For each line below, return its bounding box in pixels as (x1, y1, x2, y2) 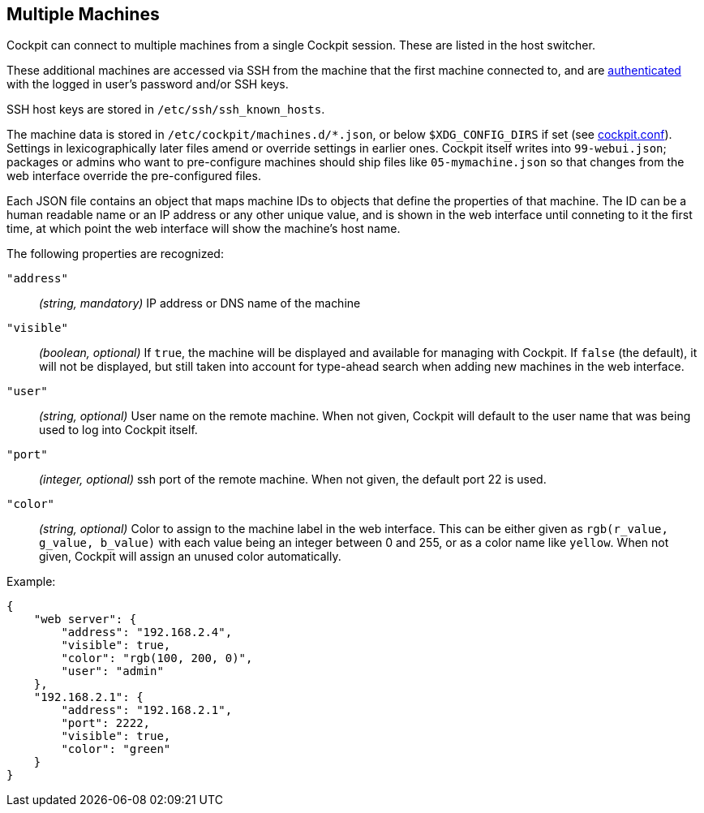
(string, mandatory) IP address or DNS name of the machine (39, 296, 361, 311)
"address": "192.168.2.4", (61, 626, 233, 639)
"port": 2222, (61, 716, 151, 730)
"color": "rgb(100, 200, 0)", (61, 652, 253, 665)
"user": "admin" (61, 665, 164, 678)
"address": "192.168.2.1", (61, 703, 233, 717)
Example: (6, 574, 56, 589)
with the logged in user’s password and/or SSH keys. (6, 77, 289, 92)
